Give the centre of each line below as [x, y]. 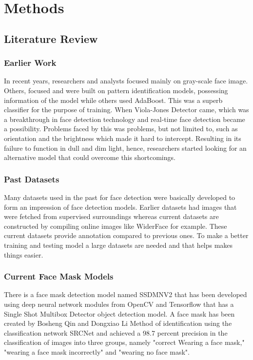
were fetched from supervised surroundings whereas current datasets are [111, 216]
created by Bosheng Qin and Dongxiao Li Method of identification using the [118, 323]
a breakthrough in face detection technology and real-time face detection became [125, 119]
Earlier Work [30, 63]
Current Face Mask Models [59, 276]
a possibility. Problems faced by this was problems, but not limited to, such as [121, 129]
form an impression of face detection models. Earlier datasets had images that [120, 207]
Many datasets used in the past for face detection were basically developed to [120, 197]
